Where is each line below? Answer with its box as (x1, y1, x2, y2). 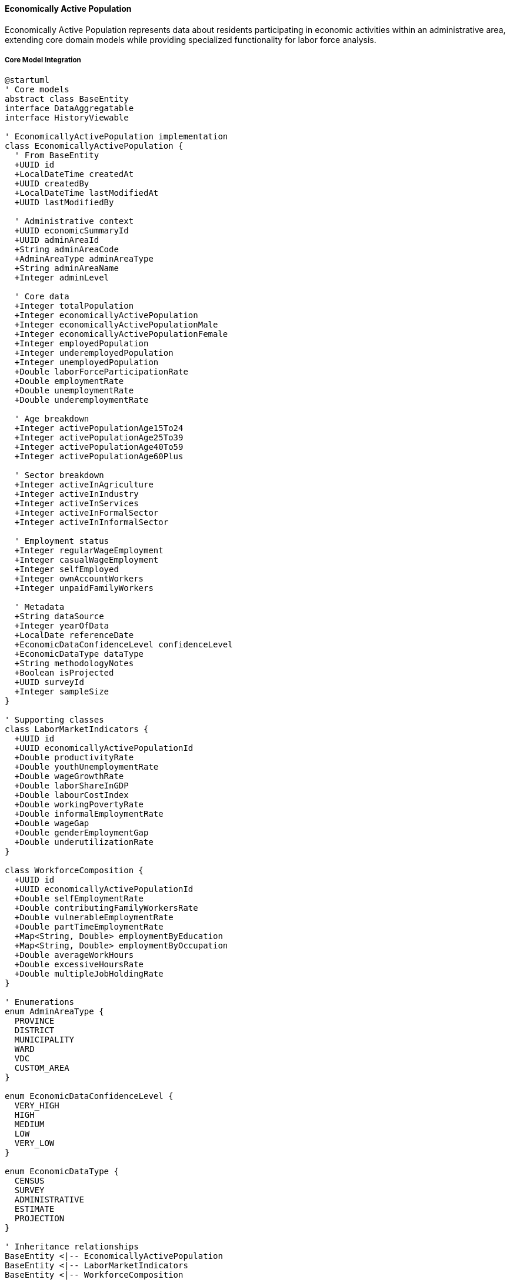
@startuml (5, 75, 49, 85)
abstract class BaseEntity (5, 94, 129, 104)
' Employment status (14, 536, 109, 546)
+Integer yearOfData (14, 621, 109, 631)
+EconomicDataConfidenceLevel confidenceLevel (14, 640, 233, 650)
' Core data (14, 292, 69, 302)
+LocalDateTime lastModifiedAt (14, 188, 159, 198)
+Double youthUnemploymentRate (14, 762, 159, 772)
